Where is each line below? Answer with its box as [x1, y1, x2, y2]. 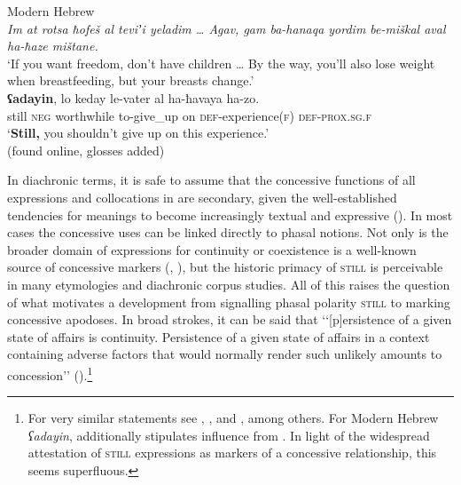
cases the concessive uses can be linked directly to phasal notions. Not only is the [7, 223, 449, 242]
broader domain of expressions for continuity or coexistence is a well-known [7, 240, 417, 258]
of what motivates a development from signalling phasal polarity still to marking [7, 292, 450, 311]
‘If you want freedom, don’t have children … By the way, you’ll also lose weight [7, 53, 435, 72]
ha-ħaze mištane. [7, 36, 98, 55]
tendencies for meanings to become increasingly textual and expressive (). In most [7, 205, 453, 224]
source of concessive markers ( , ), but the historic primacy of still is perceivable [7, 258, 443, 276]
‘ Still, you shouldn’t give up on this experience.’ [7, 123, 270, 142]
